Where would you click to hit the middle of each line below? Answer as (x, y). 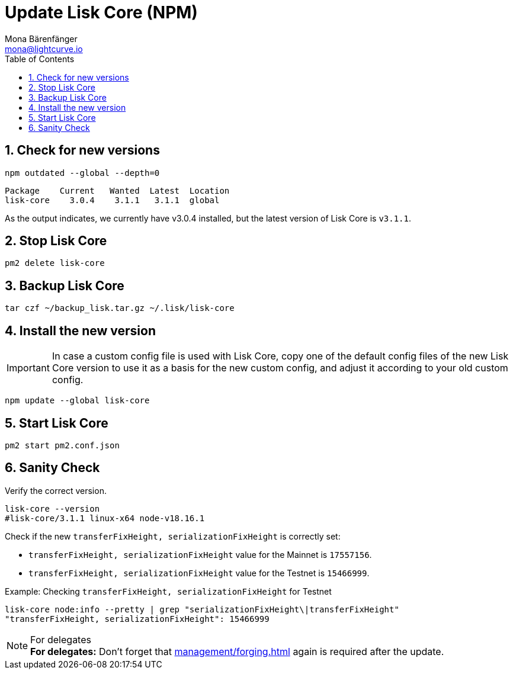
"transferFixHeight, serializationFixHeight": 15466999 (137, 619)
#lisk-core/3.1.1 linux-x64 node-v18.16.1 (105, 518)
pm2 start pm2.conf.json (62, 445)
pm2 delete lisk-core (55, 263)
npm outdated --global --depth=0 (82, 173)
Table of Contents (40, 59)
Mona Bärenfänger (41, 38)
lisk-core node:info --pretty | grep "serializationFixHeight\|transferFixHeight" (202, 609)
